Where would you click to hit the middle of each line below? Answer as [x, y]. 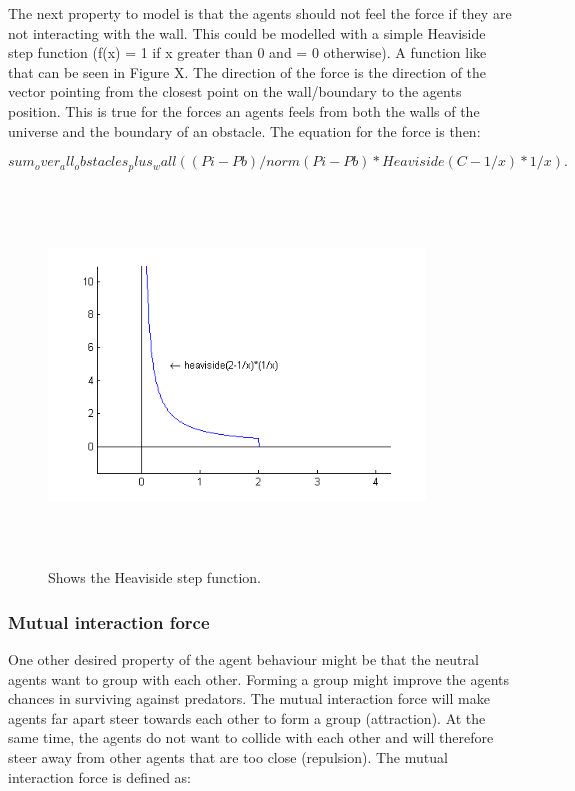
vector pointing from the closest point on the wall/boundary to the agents [235, 91]
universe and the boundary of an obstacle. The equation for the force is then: [244, 130]
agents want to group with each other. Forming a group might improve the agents [259, 678]
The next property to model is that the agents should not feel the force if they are [260, 13]
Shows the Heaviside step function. [154, 577]
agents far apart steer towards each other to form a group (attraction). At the [247, 717]
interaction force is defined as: [100, 776]
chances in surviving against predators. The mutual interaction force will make [249, 698]
